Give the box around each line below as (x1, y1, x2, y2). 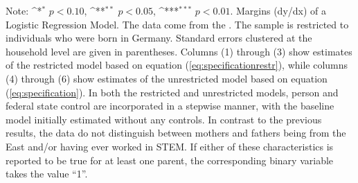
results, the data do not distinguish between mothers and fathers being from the (6, 125, 346, 140)
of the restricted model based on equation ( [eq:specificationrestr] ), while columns (6, 58, 348, 72)
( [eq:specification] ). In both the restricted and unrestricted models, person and (6, 85, 339, 99)
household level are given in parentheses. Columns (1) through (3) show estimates (6, 44, 352, 58)
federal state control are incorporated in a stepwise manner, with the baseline (6, 98, 334, 113)
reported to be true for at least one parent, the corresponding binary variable (6, 152, 334, 167)
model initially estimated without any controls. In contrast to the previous (6, 112, 322, 126)
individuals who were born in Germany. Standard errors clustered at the (6, 31, 312, 45)
